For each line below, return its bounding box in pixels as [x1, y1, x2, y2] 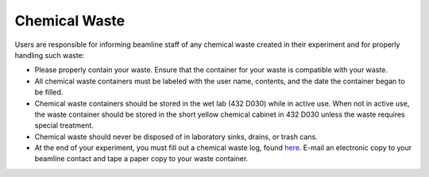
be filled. [34, 87, 64, 97]
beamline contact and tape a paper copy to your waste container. [34, 154, 249, 164]
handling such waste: [14, 50, 85, 60]
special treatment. [34, 121, 95, 130]
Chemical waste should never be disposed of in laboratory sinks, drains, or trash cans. [34, 132, 318, 141]
